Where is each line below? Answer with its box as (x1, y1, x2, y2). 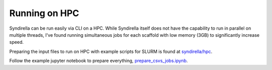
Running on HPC (9, 8, 80, 19)
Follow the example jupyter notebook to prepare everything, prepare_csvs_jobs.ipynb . (9, 58, 188, 64)
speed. (9, 39, 24, 45)
